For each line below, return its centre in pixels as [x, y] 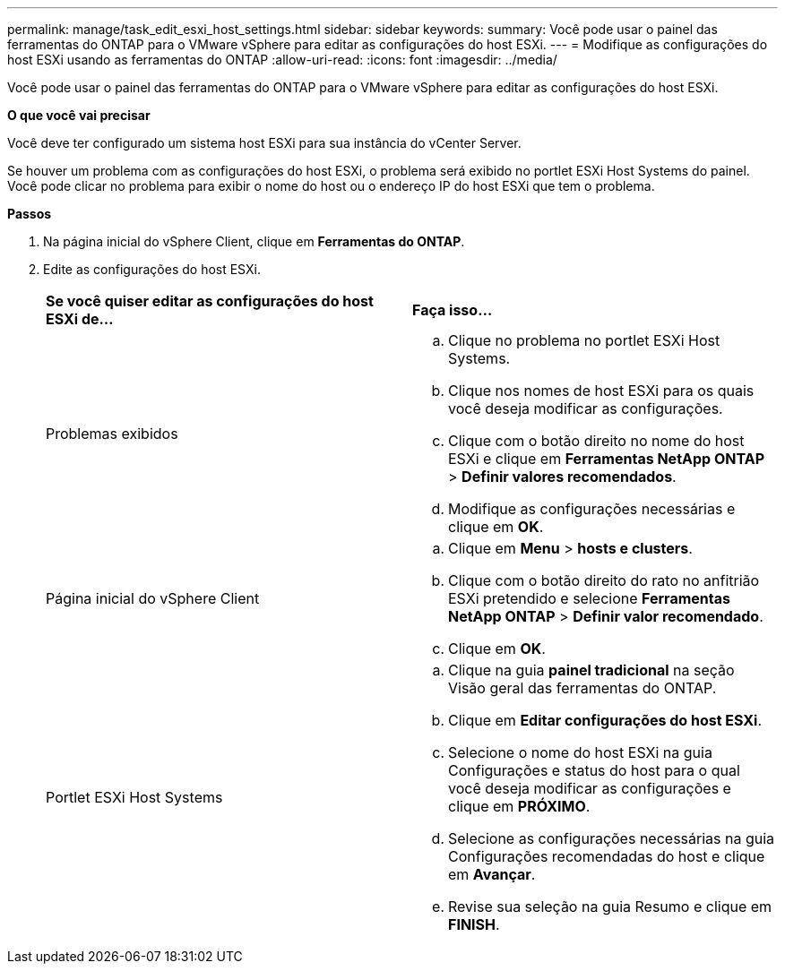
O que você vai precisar [79, 115]
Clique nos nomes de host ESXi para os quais [601, 391]
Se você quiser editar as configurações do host [210, 301]
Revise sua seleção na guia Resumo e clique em [610, 907]
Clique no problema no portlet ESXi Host [584, 340]
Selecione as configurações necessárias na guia [612, 838]
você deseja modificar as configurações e [590, 788]
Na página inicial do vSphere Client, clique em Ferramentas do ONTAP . [254, 241]
